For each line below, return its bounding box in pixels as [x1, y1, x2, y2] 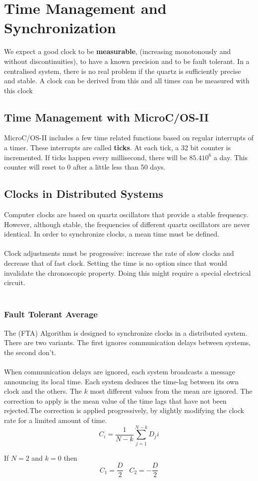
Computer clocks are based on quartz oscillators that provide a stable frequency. [4, 209, 249, 220]
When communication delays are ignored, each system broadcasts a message [4, 366, 235, 376]
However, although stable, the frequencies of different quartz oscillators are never [4, 219, 250, 229]
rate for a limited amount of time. [4, 415, 107, 425]
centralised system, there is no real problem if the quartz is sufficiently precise [4, 65, 241, 76]
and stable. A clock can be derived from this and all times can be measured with [4, 75, 250, 86]
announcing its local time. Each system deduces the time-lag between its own [4, 376, 239, 386]
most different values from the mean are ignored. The [90, 386, 253, 396]
